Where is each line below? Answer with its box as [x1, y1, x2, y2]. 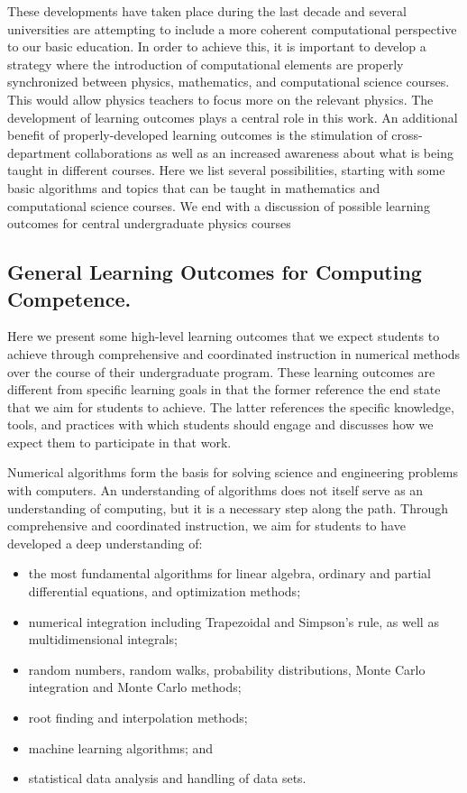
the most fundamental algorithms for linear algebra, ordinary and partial [28, 564, 431, 583]
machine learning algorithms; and [28, 738, 214, 757]
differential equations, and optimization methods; [28, 582, 301, 601]
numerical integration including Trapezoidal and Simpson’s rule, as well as [28, 612, 439, 631]
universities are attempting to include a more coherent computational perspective [7, 19, 457, 38]
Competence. [7, 284, 132, 312]
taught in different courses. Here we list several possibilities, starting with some [7, 161, 445, 180]
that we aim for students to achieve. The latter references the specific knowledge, [7, 397, 454, 416]
